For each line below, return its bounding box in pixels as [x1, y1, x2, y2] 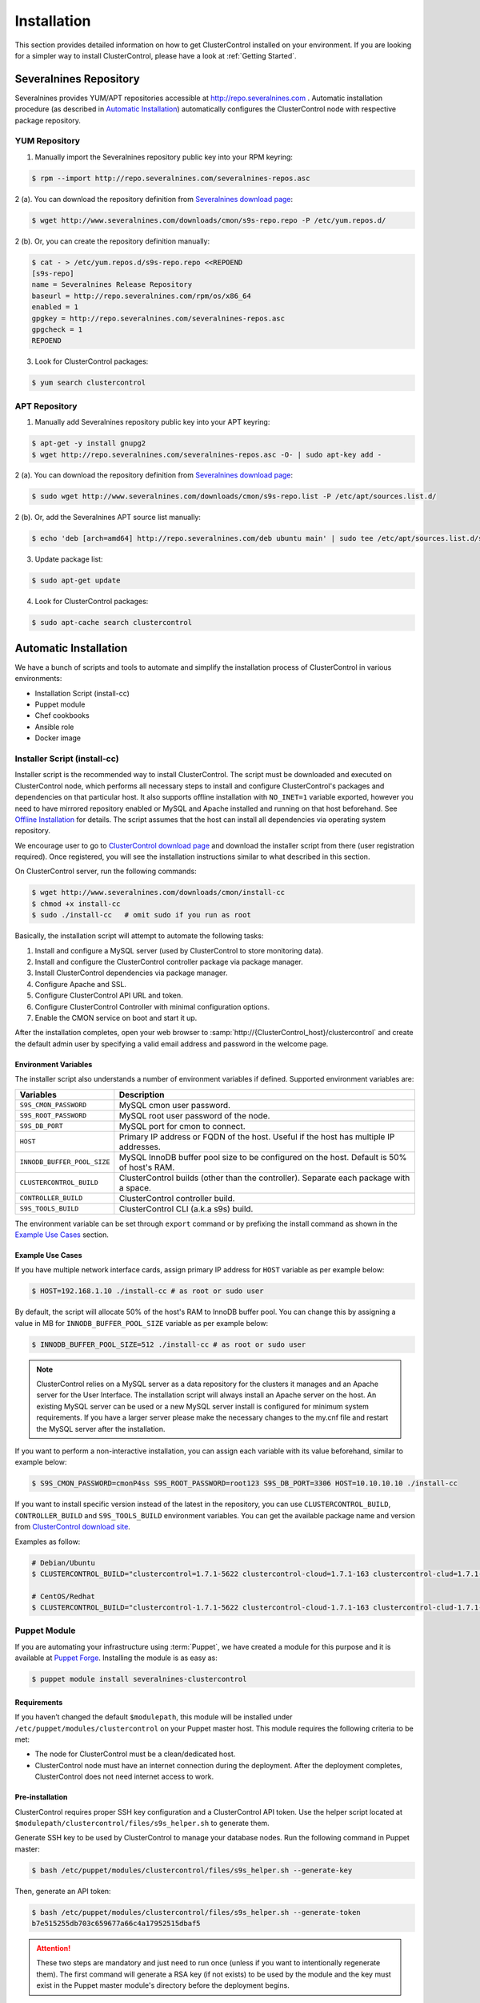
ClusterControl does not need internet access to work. [34, 1771, 214, 1782]
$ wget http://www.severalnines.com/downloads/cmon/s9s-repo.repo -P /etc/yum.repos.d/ [31, 216, 386, 224]
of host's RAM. [118, 1162, 175, 1173]
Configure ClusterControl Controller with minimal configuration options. [34, 1001, 270, 1011]
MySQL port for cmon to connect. [118, 1120, 246, 1131]
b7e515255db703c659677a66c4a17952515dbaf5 [31, 1919, 201, 1928]
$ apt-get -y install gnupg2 [31, 439, 146, 448]
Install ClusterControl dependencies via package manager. [34, 968, 228, 977]
